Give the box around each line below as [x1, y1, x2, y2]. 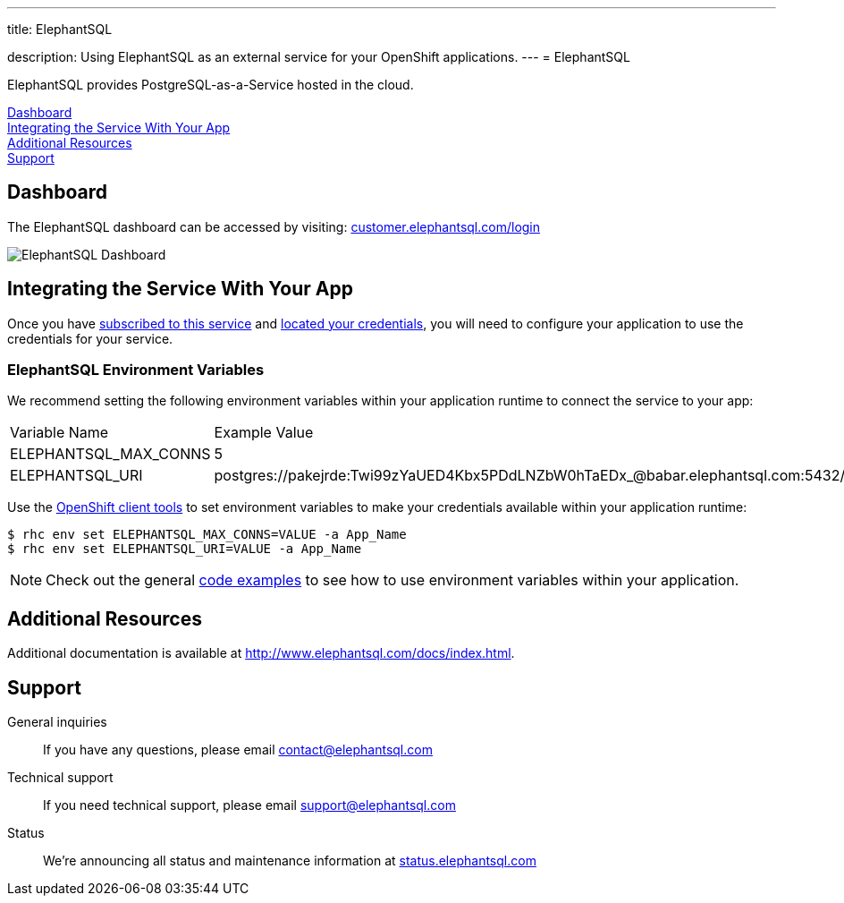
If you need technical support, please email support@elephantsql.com [43, 797, 456, 814]
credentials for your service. [7, 330, 173, 346]
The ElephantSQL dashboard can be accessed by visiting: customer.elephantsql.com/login [7, 218, 541, 234]
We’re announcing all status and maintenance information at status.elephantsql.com [43, 853, 536, 869]
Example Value [214, 423, 314, 442]
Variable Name [10, 423, 109, 442]
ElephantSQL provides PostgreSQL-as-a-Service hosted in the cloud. [7, 77, 414, 92]
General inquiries [7, 714, 107, 730]
